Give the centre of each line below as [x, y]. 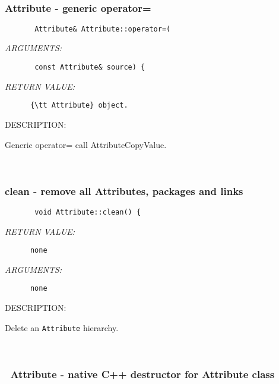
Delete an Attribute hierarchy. [62, 327]
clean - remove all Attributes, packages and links [124, 191]
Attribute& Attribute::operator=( [103, 29]
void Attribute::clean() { [88, 212]
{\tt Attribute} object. [79, 106]
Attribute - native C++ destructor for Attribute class [142, 374]
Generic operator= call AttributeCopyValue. [86, 144]
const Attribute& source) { [90, 67]
